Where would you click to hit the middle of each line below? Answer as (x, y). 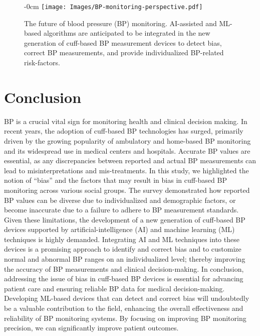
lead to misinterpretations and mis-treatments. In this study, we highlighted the (126, 170)
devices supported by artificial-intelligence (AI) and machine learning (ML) (119, 229)
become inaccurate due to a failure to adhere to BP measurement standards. (121, 210)
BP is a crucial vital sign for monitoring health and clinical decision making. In (126, 121)
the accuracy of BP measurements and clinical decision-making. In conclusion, (124, 268)
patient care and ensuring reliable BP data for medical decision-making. (114, 288)
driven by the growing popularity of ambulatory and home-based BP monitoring (127, 140)
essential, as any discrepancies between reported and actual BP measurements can (130, 160)
